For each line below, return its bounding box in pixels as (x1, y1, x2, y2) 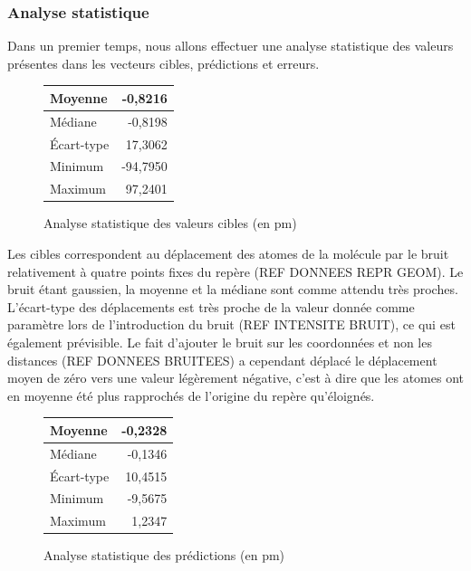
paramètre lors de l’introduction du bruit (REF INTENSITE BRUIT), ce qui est (7, 315, 456, 334)
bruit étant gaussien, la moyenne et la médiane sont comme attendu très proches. (7, 280, 458, 299)
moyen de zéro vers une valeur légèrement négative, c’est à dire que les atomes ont (7, 368, 464, 387)
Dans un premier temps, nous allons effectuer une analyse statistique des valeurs (7, 36, 454, 55)
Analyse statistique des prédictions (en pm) (43, 546, 285, 565)
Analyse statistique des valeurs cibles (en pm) (43, 214, 297, 233)
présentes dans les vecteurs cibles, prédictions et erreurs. (7, 53, 320, 72)
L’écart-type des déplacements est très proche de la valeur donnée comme (7, 297, 415, 316)
